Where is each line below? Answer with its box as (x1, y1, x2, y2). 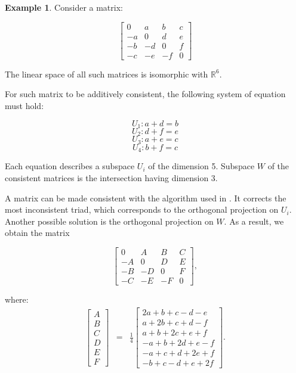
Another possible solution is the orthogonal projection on (5, 215, 214, 227)
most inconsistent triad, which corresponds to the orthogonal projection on (5, 203, 279, 216)
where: (5, 293, 29, 305)
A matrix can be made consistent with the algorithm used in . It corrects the (5, 191, 286, 204)
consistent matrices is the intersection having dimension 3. (5, 171, 218, 184)
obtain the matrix (5, 226, 70, 239)
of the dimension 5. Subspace (148, 160, 255, 172)
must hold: (5, 99, 44, 111)
